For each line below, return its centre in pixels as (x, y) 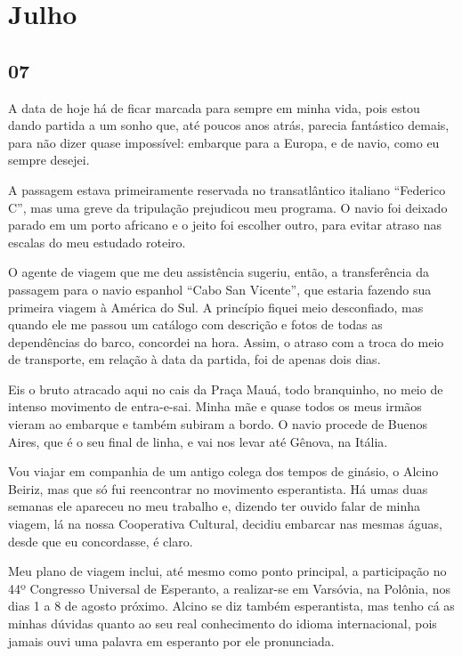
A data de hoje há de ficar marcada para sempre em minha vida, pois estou (214, 107)
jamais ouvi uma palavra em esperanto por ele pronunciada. (171, 640)
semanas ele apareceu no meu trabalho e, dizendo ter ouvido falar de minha (215, 506)
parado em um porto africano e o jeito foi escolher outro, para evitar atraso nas (225, 225)
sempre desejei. (49, 160)
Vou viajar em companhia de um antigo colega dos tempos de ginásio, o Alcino (223, 471)
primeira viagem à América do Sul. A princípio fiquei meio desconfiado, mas (216, 307)
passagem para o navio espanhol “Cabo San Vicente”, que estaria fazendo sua (220, 289)
